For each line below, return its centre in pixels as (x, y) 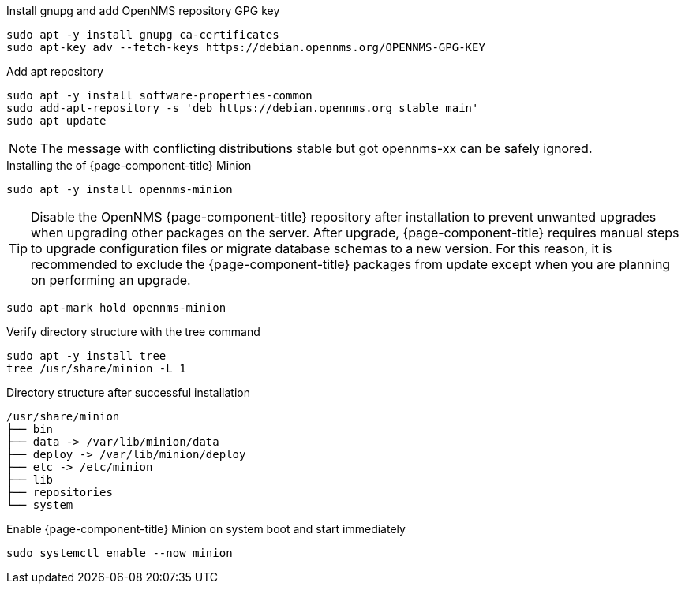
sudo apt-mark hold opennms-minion (116, 308)
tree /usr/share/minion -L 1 (96, 368)
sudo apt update (56, 121)
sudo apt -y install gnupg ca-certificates (143, 35)
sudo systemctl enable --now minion (120, 553)
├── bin (30, 429)
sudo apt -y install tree (86, 356)
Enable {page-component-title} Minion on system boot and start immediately (206, 529)
